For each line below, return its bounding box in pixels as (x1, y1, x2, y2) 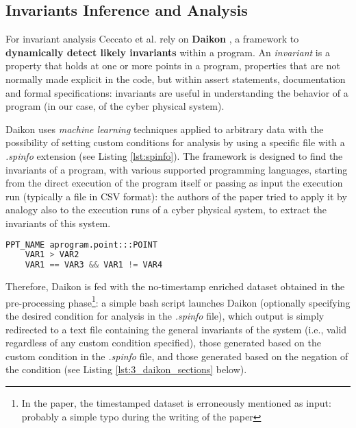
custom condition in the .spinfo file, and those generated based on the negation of (5, 348, 348, 363)
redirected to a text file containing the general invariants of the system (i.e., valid (5, 322, 347, 336)
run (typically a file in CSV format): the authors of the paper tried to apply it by (5, 189, 347, 203)
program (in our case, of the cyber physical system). (5, 99, 225, 113)
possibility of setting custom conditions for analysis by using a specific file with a (5, 135, 345, 150)
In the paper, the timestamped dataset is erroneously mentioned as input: (21, 395, 331, 409)
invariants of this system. (5, 215, 111, 230)
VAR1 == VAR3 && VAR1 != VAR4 (25, 260, 163, 270)
